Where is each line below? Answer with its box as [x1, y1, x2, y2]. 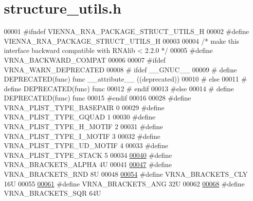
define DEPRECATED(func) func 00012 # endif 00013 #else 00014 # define [4, 83, 234, 93]
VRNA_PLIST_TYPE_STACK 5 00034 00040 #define [4, 150, 172, 160]
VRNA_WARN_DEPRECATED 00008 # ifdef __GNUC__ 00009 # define [4, 64, 237, 74]
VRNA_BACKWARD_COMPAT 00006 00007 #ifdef [4, 54, 165, 65]
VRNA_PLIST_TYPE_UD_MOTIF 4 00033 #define [4, 140, 168, 151]
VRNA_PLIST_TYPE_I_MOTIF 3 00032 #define [4, 131, 161, 141]
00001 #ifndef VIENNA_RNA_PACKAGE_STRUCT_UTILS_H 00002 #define [4, 26, 249, 36]
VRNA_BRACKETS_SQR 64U [4, 188, 101, 198]
